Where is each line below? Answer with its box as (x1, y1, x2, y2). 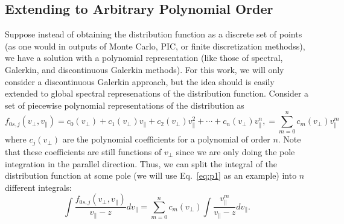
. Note (278, 133, 301, 146)
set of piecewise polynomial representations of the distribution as (5, 98, 244, 111)
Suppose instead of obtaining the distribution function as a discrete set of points (5, 28, 302, 40)
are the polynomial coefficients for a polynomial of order (62, 133, 270, 146)
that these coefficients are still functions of (5, 145, 162, 158)
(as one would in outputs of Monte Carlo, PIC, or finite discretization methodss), (5, 39, 305, 52)
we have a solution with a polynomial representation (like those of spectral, (5, 51, 283, 64)
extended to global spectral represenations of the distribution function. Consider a (5, 87, 309, 100)
